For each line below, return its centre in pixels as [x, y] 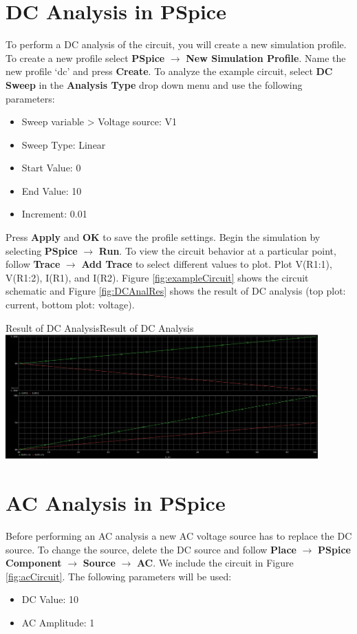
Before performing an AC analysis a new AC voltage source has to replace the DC [179, 536]
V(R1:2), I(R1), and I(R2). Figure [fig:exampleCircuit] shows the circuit [157, 277]
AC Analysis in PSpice [116, 503]
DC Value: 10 [50, 599]
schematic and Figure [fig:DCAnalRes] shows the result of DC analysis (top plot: [176, 291]
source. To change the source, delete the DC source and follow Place [151, 549]
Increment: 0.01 [54, 214]
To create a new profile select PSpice [85, 57]
